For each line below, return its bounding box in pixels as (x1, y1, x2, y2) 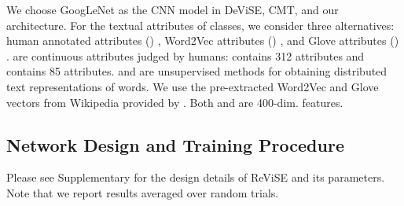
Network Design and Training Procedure (6, 132, 344, 156)
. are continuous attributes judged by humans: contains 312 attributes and (6, 47, 365, 64)
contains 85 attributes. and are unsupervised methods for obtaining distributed (6, 63, 387, 79)
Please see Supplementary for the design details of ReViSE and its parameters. (6, 169, 385, 186)
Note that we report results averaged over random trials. (6, 184, 279, 200)
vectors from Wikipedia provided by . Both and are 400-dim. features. (6, 94, 343, 110)
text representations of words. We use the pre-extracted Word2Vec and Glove (6, 78, 379, 94)
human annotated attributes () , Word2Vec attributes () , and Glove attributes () (6, 32, 399, 49)
